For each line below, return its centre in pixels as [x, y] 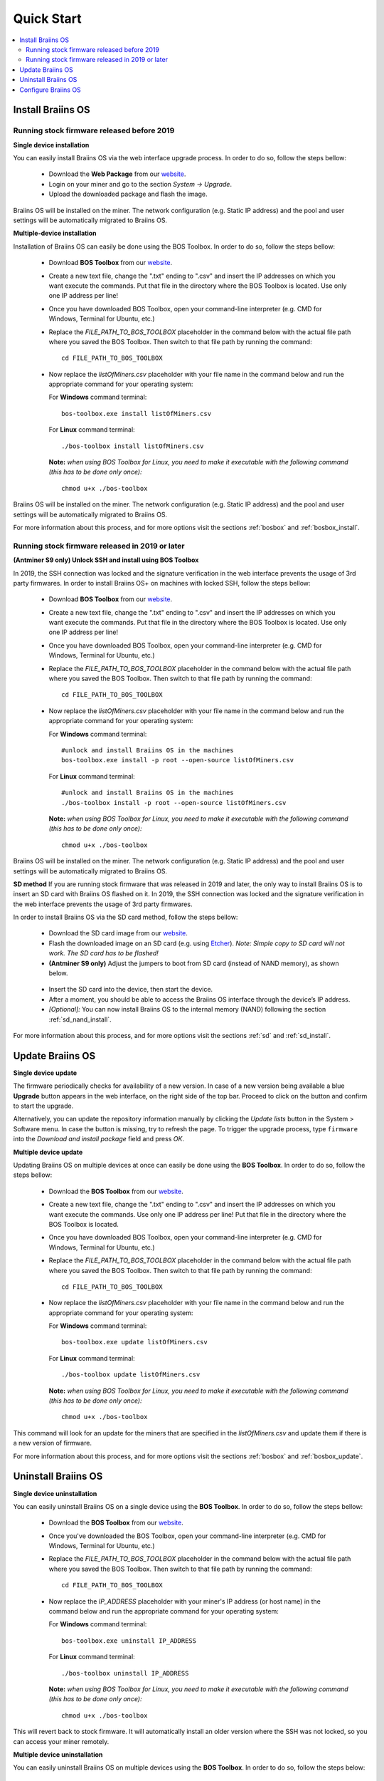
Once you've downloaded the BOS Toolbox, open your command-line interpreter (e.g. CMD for [187, 1536]
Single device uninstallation [55, 1493]
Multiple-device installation [55, 233]
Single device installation [51, 145]
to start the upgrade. [43, 1106]
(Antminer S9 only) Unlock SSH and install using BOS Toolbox [106, 560]
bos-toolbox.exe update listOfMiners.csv [134, 1342]
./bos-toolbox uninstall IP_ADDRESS [125, 1673]
